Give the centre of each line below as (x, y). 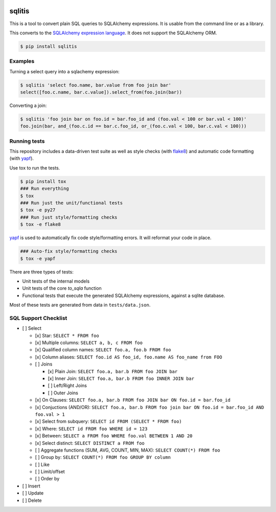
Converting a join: (28, 105)
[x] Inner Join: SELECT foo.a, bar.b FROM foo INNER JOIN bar (121, 378)
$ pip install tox (43, 181)
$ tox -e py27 (38, 210)
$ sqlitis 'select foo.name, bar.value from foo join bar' (96, 85)
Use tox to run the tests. (35, 168)
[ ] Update (33, 493)
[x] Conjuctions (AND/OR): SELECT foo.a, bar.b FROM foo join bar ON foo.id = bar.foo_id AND (149, 407)
